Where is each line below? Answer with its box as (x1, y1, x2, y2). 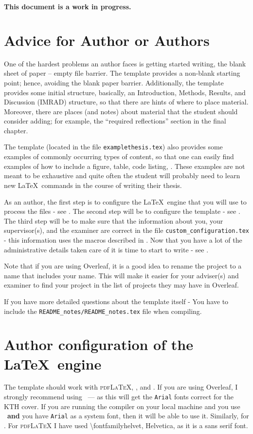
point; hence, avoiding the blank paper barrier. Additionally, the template (4, 77, 224, 87)
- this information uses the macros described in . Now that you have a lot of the (4, 234, 242, 245)
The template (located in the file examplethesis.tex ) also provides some (4, 142, 223, 152)
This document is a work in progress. (4, 1, 131, 11)
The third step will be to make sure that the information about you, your (4, 215, 223, 226)
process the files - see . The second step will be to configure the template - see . (4, 206, 240, 216)
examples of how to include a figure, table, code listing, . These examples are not (4, 161, 245, 171)
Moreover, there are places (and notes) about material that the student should (4, 106, 238, 116)
